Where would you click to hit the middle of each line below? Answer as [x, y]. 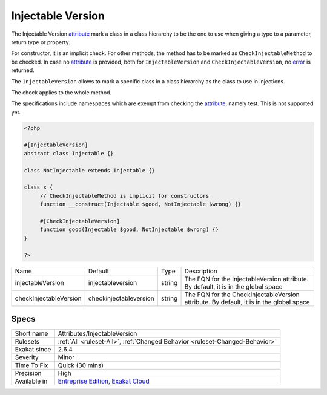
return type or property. [41, 42]
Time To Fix [31, 365]
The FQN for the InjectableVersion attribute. [246, 279]
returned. [23, 70]
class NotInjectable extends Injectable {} [90, 170]
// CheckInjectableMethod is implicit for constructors [124, 196]
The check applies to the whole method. [61, 92]
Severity [27, 357]
